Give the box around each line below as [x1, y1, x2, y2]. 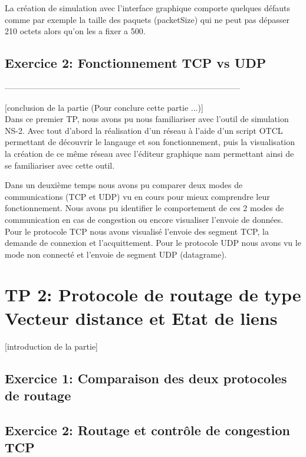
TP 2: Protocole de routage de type [5, 282, 301, 307]
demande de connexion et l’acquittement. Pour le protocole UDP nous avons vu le [5, 236, 301, 249]
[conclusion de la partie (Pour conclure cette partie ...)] [5, 101, 203, 113]
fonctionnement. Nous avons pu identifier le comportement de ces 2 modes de [5, 202, 284, 214]
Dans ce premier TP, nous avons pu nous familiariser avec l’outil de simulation [5, 113, 289, 125]
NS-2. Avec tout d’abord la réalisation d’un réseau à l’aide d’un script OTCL [5, 124, 283, 136]
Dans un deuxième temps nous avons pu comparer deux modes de [5, 179, 243, 191]
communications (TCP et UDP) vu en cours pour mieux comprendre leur [5, 190, 270, 202]
